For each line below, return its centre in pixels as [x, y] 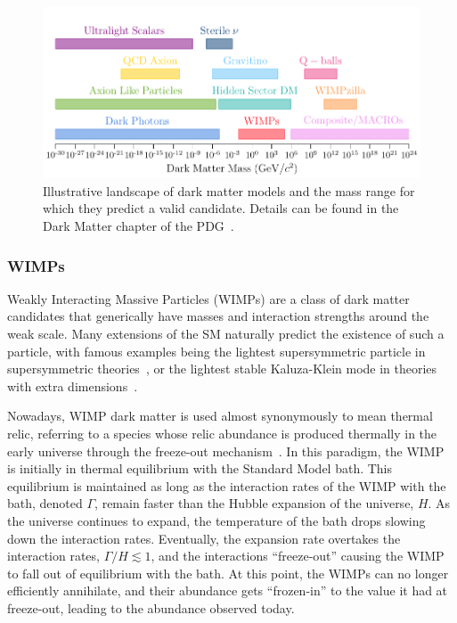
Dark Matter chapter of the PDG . [139, 226]
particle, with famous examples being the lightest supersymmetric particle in [216, 351]
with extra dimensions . [73, 385]
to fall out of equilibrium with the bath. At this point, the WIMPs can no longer [228, 573]
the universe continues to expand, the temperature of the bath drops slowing [216, 520]
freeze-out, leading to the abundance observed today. [151, 607]
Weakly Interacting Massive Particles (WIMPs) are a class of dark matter [208, 298]
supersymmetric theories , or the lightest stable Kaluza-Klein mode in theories [222, 369]
